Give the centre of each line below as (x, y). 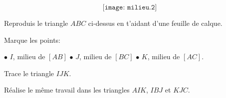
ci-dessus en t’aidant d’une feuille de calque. (155, 23)
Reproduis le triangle (36, 23)
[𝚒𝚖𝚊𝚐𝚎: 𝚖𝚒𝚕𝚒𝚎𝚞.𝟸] (130, 7)
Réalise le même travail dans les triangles (67, 90)
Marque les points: (32, 40)
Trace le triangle (29, 73)
